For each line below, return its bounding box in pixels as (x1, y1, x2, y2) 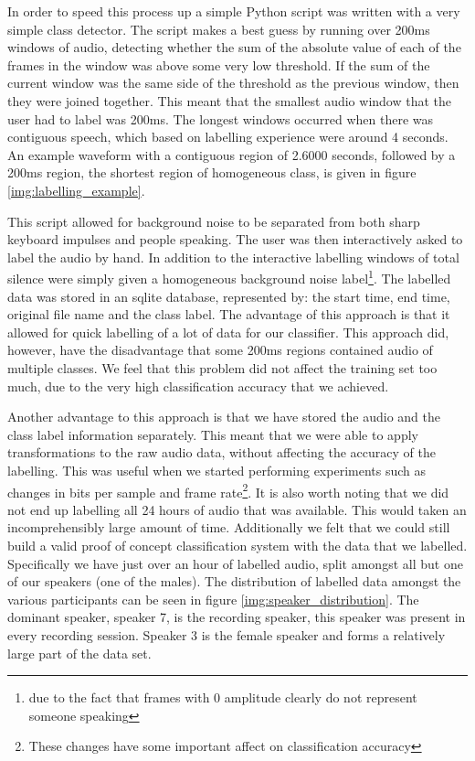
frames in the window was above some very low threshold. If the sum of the (7, 55, 430, 74)
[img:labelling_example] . (7, 180, 145, 199)
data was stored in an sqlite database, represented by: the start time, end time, (7, 286, 450, 305)
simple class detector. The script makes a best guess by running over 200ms (7, 19, 430, 38)
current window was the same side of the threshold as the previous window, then (7, 73, 459, 92)
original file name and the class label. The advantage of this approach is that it (7, 305, 450, 324)
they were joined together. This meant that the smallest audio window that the (7, 91, 452, 110)
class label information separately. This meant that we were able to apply (7, 424, 418, 444)
